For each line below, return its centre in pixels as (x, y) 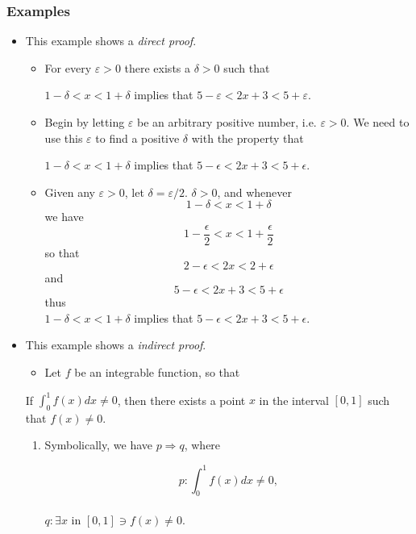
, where (202, 445)
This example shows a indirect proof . (116, 345)
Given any (70, 192)
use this (64, 138)
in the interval (294, 400)
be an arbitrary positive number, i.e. (227, 122)
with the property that (248, 138)
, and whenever (255, 192)
